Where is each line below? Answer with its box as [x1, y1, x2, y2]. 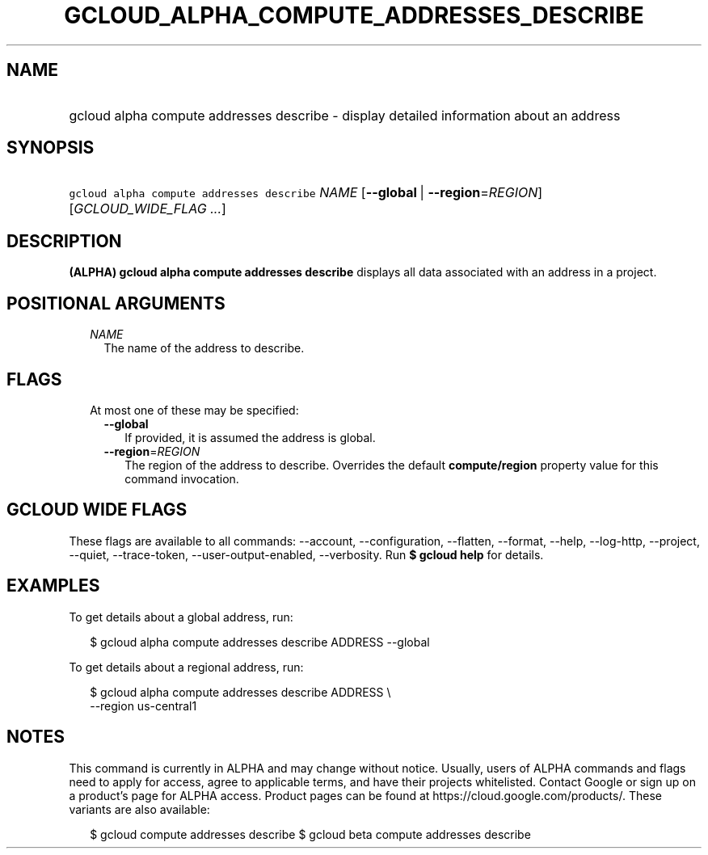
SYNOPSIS [6, 137, 95, 158]
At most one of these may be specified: [90, 402, 299, 417]
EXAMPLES [6, 575, 100, 596]
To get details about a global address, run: [69, 609, 293, 624]
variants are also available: [69, 802, 210, 816]
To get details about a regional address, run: [69, 659, 304, 674]
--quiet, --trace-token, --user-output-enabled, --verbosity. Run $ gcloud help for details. [69, 547, 544, 562]
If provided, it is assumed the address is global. [124, 430, 376, 444]
